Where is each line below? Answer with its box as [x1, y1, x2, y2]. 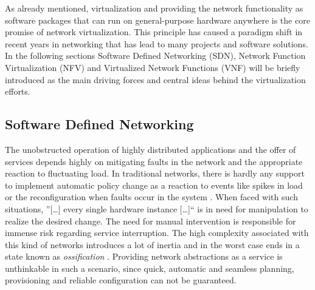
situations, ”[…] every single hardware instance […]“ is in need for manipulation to [5, 202, 308, 215]
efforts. [5, 85, 30, 98]
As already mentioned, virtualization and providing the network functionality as [5, 2, 303, 14]
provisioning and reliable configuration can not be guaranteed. [5, 274, 237, 286]
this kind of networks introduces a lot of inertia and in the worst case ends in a [5, 238, 300, 251]
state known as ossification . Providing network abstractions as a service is [5, 250, 283, 263]
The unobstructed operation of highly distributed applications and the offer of [5, 143, 296, 155]
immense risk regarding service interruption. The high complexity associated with [5, 226, 309, 239]
